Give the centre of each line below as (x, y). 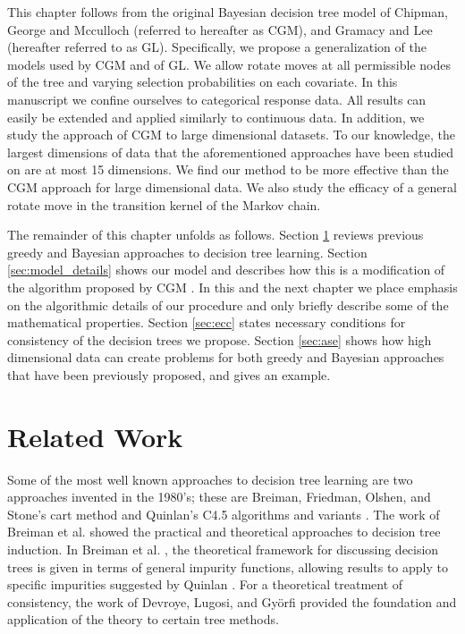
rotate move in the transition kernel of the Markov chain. (164, 204)
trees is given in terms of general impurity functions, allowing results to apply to (228, 566)
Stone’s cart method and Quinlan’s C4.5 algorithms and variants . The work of (224, 514)
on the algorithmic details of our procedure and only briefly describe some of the (228, 304)
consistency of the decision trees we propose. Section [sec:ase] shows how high (220, 339)
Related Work (95, 436)
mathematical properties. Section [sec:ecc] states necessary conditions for (207, 322)
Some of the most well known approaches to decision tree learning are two (210, 479)
